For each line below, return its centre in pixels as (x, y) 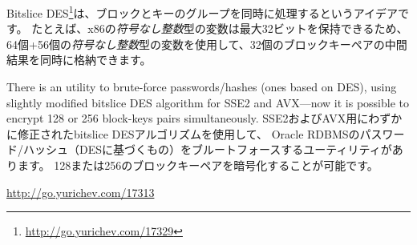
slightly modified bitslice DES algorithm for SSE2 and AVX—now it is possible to (208, 102)
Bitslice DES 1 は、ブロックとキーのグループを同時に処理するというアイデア (202, 12)
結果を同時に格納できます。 (79, 60)
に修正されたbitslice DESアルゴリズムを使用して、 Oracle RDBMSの (183, 133)
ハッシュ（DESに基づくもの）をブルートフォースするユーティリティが (207, 149)
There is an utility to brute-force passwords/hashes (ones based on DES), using (202, 87)
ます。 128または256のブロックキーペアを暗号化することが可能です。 (198, 165)
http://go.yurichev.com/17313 (81, 192)
